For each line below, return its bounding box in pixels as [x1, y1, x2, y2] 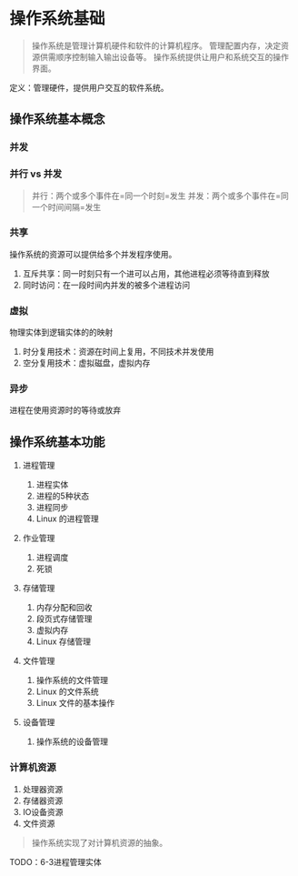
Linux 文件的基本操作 [35, 698, 115, 709]
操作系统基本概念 [9, 111, 105, 127]
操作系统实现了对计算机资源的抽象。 [31, 837, 168, 848]
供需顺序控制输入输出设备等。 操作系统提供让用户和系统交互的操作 [39, 51, 289, 62]
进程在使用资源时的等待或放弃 [9, 405, 121, 416]
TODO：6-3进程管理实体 [9, 856, 102, 867]
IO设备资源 [22, 806, 64, 817]
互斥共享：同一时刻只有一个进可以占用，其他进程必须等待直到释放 [22, 267, 270, 278]
